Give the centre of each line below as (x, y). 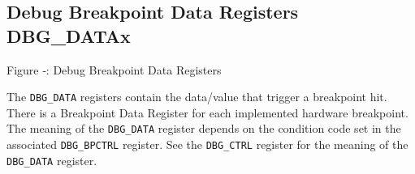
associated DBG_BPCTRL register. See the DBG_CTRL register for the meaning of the (207, 144)
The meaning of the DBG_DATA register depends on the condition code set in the (204, 128)
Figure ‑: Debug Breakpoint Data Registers (114, 69)
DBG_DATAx (69, 35)
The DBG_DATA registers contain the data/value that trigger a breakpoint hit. (197, 97)
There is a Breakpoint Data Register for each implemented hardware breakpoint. (207, 112)
